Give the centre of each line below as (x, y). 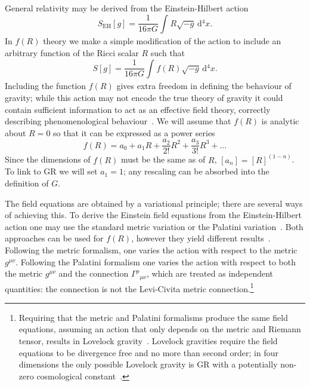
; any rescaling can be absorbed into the (196, 171)
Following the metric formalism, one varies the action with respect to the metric (151, 250)
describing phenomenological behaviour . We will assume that (118, 121)
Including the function (46, 86)
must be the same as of (163, 159)
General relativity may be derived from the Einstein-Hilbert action (127, 8)
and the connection (94, 273)
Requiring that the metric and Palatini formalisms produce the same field (153, 317)
